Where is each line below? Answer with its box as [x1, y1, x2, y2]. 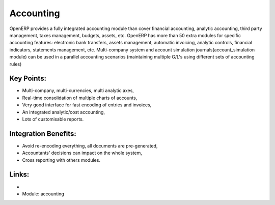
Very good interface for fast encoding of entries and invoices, [22, 102, 152, 108]
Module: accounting [22, 191, 65, 197]
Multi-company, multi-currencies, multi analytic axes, [22, 87, 134, 94]
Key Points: [9, 74, 47, 83]
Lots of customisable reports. [22, 116, 84, 122]
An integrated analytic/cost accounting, [22, 109, 105, 115]
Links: [9, 170, 30, 179]
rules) [9, 61, 22, 67]
